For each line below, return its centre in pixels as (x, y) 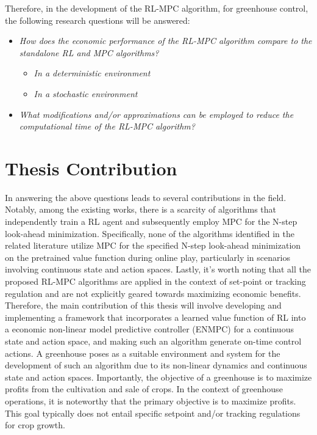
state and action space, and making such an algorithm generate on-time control (153, 341)
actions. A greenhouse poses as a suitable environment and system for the (143, 353)
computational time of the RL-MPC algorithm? (107, 126)
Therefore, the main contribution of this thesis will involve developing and (143, 305)
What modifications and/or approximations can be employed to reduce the (156, 114)
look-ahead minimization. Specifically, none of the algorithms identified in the (150, 233)
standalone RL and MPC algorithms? (89, 52)
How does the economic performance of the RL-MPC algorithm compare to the (166, 41)
